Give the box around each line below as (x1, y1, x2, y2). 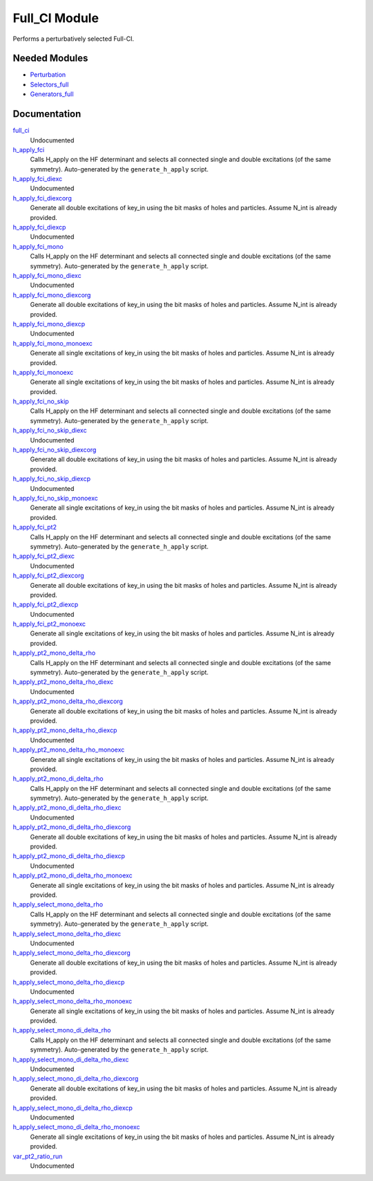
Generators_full (30, 90, 74, 98)
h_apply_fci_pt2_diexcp (12, 600, 79, 608)
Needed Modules (12, 53, 88, 64)
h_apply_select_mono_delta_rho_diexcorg (12, 949, 131, 957)
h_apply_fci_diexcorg (12, 194, 72, 202)
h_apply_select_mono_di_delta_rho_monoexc (12, 1123, 141, 1131)
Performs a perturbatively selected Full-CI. (12, 35, 135, 43)
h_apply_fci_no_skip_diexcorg (12, 446, 97, 454)
